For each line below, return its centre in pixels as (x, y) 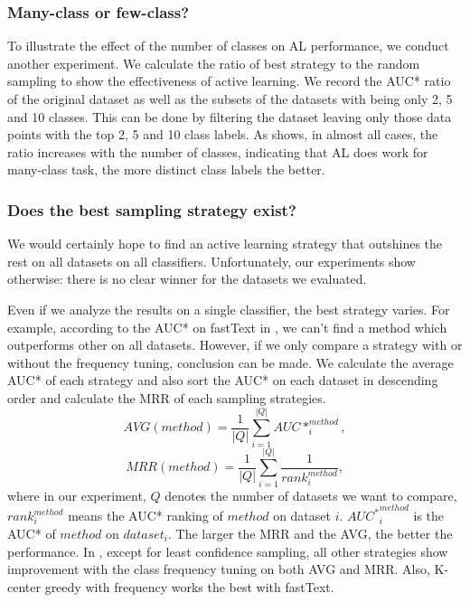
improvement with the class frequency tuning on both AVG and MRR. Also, (219, 569)
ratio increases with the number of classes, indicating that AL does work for (218, 151)
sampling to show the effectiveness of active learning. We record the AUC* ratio (229, 81)
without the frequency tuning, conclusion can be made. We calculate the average (230, 362)
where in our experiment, (77, 495)
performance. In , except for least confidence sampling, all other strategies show (228, 551)
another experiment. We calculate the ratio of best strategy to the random (214, 63)
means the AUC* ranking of (146, 516)
